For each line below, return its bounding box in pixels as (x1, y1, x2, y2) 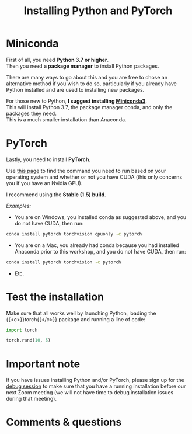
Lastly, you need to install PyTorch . (6, 156, 91, 163)
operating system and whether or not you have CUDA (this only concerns (6, 173, 183, 180)
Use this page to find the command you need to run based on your (6, 167, 166, 174)
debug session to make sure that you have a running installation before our (6, 383, 186, 390)
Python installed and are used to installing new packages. (6, 86, 145, 93)
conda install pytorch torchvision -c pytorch (6, 259, 121, 265)
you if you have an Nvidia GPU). (6, 179, 83, 186)
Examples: (6, 202, 32, 209)
